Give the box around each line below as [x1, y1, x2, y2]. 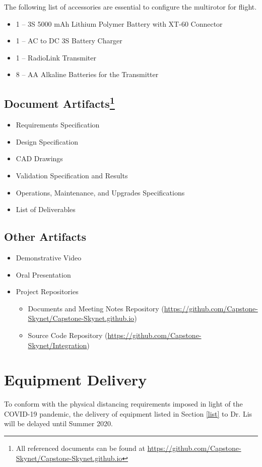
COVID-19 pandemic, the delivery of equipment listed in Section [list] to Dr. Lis [4, 408, 252, 419]
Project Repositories [16, 286, 79, 297]
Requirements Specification [16, 119, 100, 130]
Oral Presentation [16, 269, 71, 280]
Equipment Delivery [4, 369, 147, 390]
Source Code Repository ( [28, 329, 108, 340]
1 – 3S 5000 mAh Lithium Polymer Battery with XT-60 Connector [16, 18, 223, 29]
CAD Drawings [16, 153, 63, 164]
